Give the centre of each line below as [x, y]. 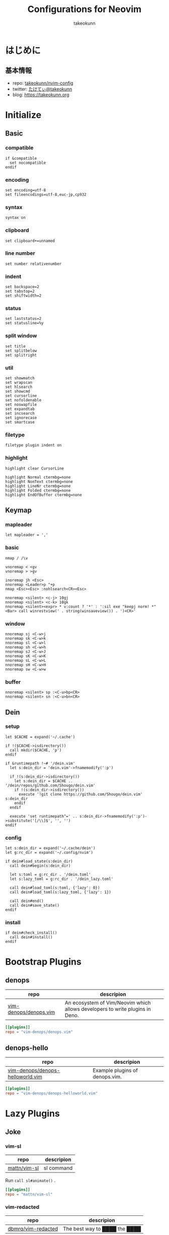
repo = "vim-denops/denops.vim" [39, 1032]
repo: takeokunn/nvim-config [43, 83]
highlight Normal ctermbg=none [38, 477]
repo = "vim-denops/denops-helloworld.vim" [52, 1093]
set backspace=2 [22, 287]
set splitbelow [21, 351]
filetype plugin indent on [33, 445]
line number [20, 253]
